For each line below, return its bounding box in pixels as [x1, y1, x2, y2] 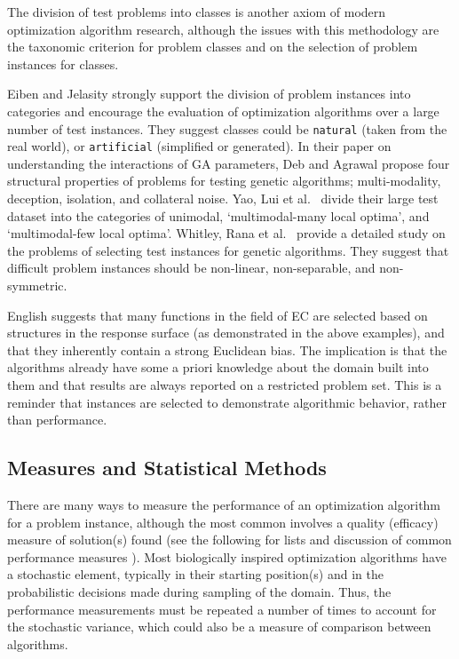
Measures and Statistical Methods [7, 454, 327, 481]
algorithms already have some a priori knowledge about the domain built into [7, 358, 429, 377]
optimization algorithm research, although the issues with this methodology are [7, 20, 439, 38]
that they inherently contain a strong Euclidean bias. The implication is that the [7, 340, 447, 359]
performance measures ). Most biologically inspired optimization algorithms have [7, 547, 447, 566]
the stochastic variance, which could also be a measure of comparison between [7, 617, 431, 636]
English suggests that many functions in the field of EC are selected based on [7, 306, 428, 324]
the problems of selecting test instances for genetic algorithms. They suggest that [7, 241, 449, 259]
